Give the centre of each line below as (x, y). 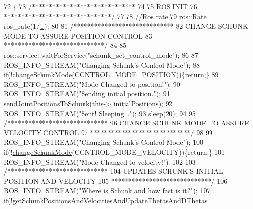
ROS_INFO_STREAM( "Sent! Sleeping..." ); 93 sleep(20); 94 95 (100, 113)
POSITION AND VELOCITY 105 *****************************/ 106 (116, 181)
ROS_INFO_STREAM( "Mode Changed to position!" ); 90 (92, 84)
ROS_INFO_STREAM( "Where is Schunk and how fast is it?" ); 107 (107, 190)
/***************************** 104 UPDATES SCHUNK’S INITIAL (114, 171)
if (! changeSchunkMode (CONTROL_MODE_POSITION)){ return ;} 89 (111, 74)
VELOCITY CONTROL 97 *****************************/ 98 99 (108, 132)
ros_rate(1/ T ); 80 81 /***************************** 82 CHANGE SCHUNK (126, 26)
